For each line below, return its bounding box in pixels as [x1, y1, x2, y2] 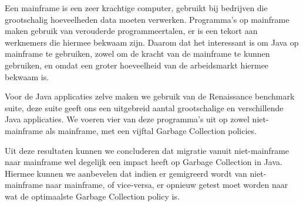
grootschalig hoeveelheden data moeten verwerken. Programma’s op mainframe [5, 13, 289, 25]
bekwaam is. [5, 70, 49, 83]
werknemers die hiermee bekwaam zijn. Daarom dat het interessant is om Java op [5, 36, 299, 48]
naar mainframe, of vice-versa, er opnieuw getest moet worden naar [45, 178, 288, 191]
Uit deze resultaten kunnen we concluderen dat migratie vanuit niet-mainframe [5, 144, 289, 156]
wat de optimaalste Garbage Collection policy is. [5, 190, 180, 202]
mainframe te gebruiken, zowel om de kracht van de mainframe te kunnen [5, 47, 270, 60]
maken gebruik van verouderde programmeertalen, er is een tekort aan [5, 25, 258, 37]
